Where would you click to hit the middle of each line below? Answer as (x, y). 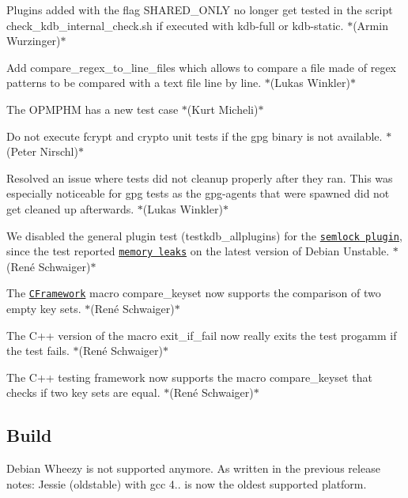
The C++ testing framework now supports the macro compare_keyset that (189, 377)
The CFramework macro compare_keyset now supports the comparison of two (194, 293)
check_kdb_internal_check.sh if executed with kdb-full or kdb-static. (175, 25)
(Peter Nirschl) (42, 151)
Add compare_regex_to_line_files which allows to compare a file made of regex (201, 67)
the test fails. (38, 351)
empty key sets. (44, 309)
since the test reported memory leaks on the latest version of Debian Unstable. (198, 251)
